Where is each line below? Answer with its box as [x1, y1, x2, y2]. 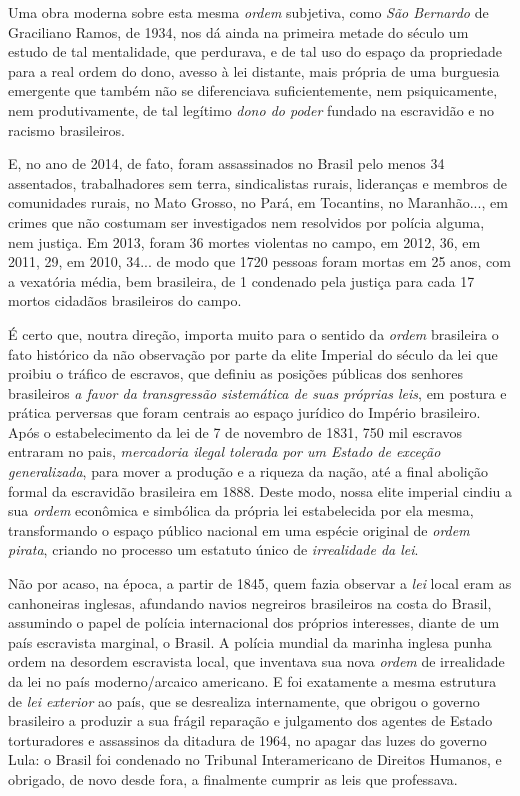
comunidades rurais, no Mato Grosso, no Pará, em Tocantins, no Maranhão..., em [8, 192, 508, 213]
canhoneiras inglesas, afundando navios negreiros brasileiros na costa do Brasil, [8, 592, 492, 613]
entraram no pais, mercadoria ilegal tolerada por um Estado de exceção [8, 441, 441, 462]
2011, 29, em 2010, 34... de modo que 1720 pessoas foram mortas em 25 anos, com [8, 251, 511, 272]
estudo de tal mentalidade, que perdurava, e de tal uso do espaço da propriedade [8, 41, 502, 62]
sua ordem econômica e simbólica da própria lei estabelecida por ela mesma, [8, 500, 474, 521]
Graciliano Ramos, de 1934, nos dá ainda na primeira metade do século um [8, 21, 469, 42]
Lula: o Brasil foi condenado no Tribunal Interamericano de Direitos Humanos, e [8, 749, 502, 770]
